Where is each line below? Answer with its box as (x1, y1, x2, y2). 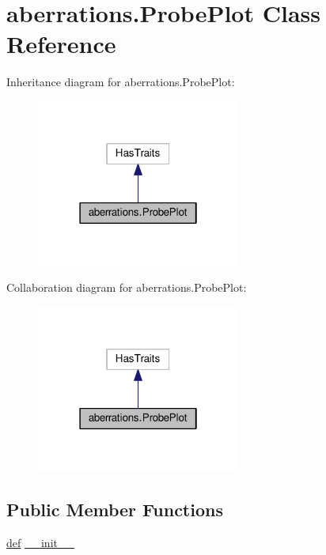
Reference (6, 28, 116, 60)
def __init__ (6, 534, 74, 550)
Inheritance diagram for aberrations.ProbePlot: (6, 74, 235, 90)
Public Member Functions (6, 496, 223, 521)
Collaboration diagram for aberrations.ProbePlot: (6, 279, 247, 296)
